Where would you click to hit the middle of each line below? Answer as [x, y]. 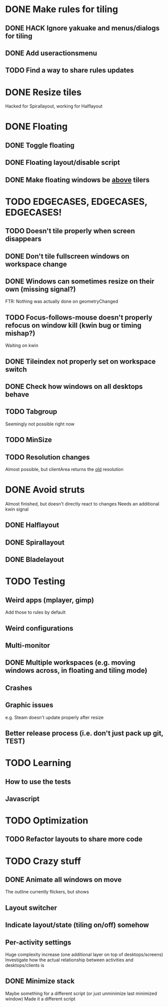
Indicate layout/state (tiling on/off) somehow [77, 925]
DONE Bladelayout [35, 560]
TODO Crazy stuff [43, 861]
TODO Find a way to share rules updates [70, 70]
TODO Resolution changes [47, 457]
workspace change [36, 264]
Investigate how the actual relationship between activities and [69, 960]
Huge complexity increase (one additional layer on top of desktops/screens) [84, 955]
